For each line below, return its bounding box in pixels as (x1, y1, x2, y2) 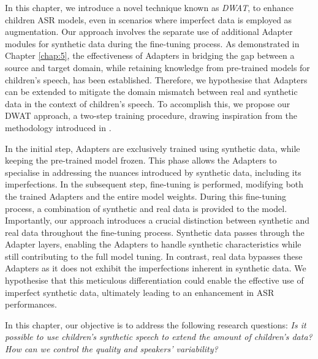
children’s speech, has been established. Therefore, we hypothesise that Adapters (5, 73, 308, 86)
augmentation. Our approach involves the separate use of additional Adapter (5, 25, 293, 38)
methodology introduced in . (5, 121, 112, 134)
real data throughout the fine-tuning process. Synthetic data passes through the (5, 225, 305, 238)
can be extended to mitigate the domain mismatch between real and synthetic (5, 85, 298, 98)
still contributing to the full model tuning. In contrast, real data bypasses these (5, 249, 303, 262)
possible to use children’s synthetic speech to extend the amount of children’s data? (5, 330, 312, 343)
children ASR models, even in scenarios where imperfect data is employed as (5, 13, 292, 26)
